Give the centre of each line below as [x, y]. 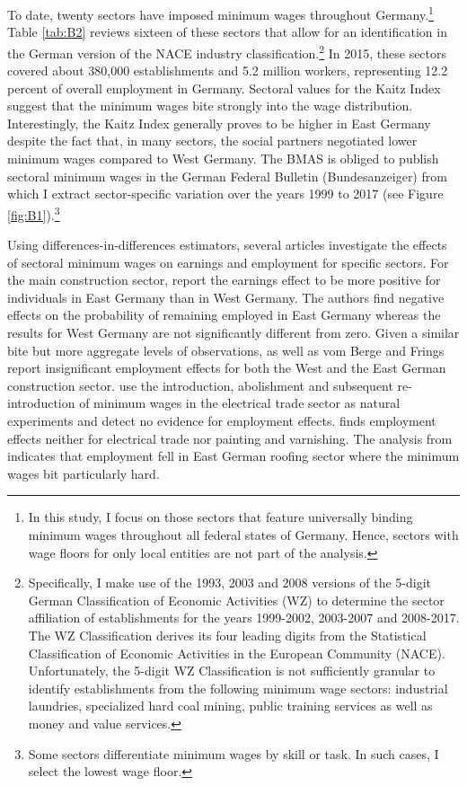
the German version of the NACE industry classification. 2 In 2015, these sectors [227, 51]
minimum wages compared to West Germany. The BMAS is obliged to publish [223, 159]
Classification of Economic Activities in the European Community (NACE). [237, 653]
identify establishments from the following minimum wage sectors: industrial [238, 688]
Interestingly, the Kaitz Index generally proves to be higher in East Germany [219, 123]
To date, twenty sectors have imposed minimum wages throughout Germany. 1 [220, 13]
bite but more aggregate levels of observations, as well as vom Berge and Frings [226, 350]
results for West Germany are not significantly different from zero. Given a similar [233, 333]
